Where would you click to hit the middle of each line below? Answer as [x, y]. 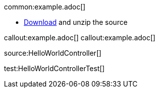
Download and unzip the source [76, 22]
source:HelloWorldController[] [53, 53]
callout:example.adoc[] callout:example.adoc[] [80, 38]
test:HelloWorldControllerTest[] [54, 68]
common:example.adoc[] [45, 7]
